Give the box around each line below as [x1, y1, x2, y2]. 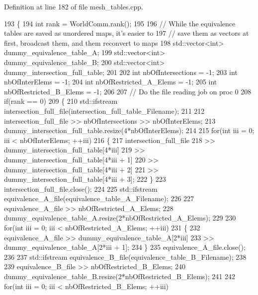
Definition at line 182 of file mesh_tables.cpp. [4, 1, 143, 11]
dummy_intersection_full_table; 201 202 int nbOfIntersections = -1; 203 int [4, 67, 238, 77]
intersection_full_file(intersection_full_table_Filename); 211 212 [4, 105, 205, 116]
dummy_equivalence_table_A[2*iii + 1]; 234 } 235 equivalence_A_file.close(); [4, 242, 246, 252]
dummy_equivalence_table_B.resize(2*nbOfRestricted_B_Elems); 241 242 [4, 271, 236, 282]
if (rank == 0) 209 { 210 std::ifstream [4, 96, 118, 106]
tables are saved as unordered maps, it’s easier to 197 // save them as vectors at [4, 28, 249, 38]
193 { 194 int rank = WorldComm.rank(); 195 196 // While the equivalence [4, 18, 236, 28]
